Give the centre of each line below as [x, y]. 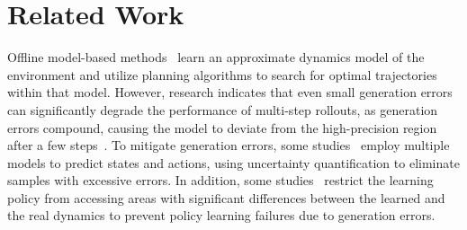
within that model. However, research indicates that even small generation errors [230, 92]
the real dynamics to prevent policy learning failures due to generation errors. [221, 215]
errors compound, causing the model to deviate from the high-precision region [222, 127]
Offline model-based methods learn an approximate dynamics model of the [216, 57]
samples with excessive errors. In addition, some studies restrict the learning [220, 180]
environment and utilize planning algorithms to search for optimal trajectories [222, 74]
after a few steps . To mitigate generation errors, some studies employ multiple [229, 145]
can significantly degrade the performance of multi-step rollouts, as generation [223, 109]
